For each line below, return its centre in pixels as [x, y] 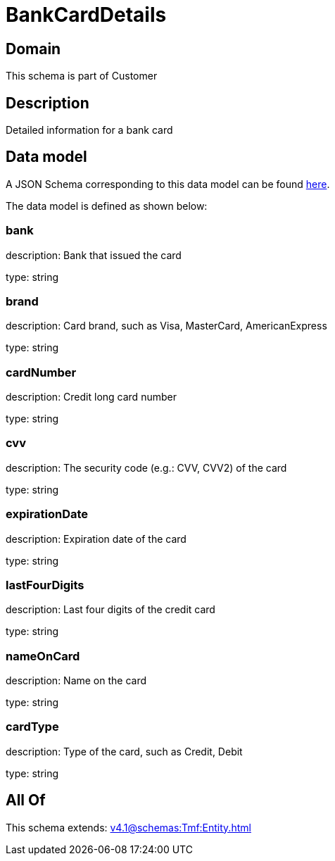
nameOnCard [43, 656]
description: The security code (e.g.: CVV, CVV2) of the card [146, 467]
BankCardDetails [86, 15]
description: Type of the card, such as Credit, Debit [124, 751]
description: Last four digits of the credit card [110, 610]
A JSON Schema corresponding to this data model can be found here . [168, 184]
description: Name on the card [76, 681]
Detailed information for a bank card [89, 130]
